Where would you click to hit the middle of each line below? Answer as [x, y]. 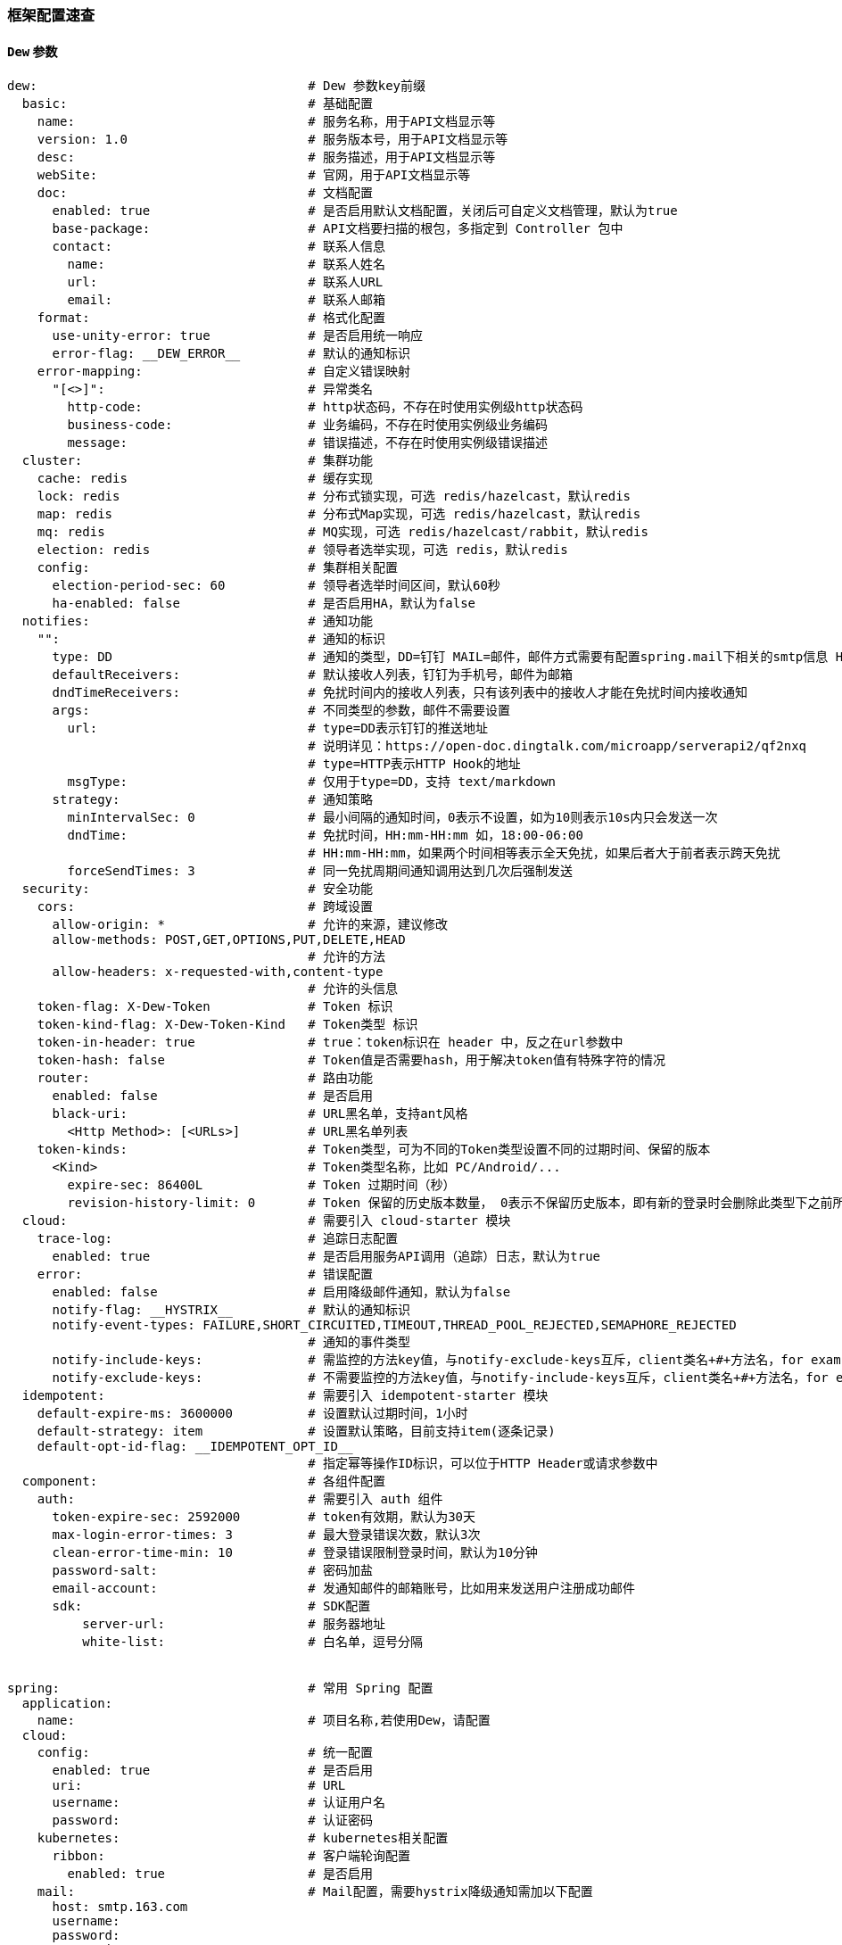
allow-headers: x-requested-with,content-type [218, 972]
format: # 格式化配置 [211, 318]
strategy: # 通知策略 [213, 800]
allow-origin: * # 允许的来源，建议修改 [250, 925]
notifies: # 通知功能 [198, 621]
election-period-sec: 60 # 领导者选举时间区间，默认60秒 [276, 586]
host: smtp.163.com [120, 1907]
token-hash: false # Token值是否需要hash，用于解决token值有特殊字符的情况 [351, 1060]
